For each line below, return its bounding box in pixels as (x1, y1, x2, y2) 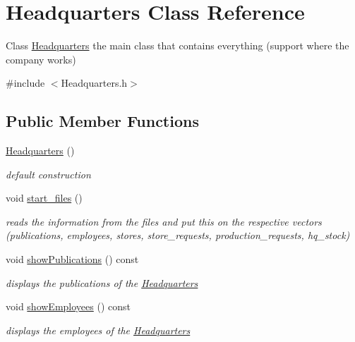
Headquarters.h (61, 75, 128, 90)
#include (6, 75, 45, 90)
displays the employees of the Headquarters (6, 322, 191, 337)
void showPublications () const (6, 252, 139, 267)
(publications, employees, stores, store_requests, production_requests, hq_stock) (6, 228, 350, 243)
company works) (6, 51, 76, 66)
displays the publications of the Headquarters (6, 275, 198, 290)
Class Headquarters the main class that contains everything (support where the (6, 38, 349, 53)
